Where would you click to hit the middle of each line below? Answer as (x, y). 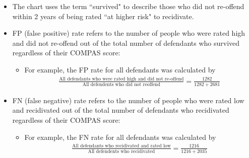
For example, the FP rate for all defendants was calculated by (120, 69)
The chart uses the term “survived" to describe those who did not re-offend (128, 6)
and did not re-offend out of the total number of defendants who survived (126, 43)
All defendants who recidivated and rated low (121, 146)
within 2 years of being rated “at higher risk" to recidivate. (103, 16)
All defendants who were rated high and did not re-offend (121, 79)
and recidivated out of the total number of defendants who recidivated (121, 110)
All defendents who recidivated (121, 151)
